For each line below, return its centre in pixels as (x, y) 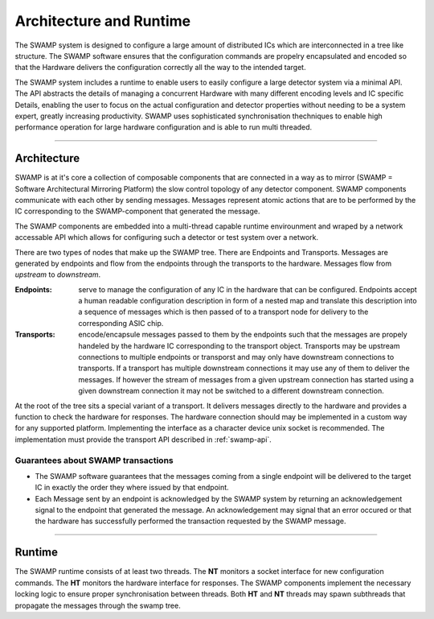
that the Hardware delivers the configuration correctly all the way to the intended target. (160, 68)
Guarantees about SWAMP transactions (94, 460)
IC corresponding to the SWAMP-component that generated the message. (137, 211)
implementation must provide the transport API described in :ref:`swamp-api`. (143, 439)
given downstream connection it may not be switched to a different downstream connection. (231, 391)
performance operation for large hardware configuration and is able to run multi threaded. (164, 127)
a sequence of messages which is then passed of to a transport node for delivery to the (223, 312)
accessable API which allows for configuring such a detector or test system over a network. (167, 237)
